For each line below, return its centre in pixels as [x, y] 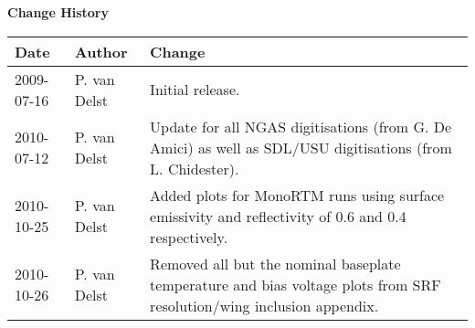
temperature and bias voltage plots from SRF [296, 284]
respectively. [189, 237]
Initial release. [195, 90]
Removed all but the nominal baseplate [275, 263]
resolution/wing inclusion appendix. [264, 305]
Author [101, 51]
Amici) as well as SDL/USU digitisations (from [301, 147]
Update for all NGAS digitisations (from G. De [301, 126]
